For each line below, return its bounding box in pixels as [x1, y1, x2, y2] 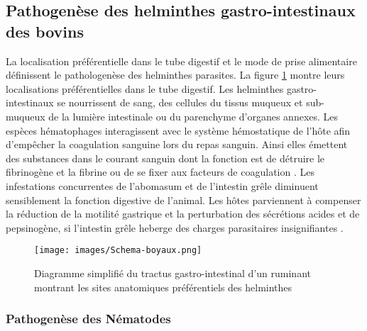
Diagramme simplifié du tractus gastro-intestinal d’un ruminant [34, 265, 311, 280]
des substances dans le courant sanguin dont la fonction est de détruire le [6, 150, 325, 165]
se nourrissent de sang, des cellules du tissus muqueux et [57, 95, 303, 110]
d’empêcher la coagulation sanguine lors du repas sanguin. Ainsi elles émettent [6, 137, 348, 152]
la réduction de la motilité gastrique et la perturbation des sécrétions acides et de [6, 206, 360, 221]
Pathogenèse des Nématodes [6, 310, 171, 327]
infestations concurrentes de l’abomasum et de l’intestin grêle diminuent [6, 178, 319, 193]
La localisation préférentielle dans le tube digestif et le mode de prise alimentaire [6, 53, 357, 68]
